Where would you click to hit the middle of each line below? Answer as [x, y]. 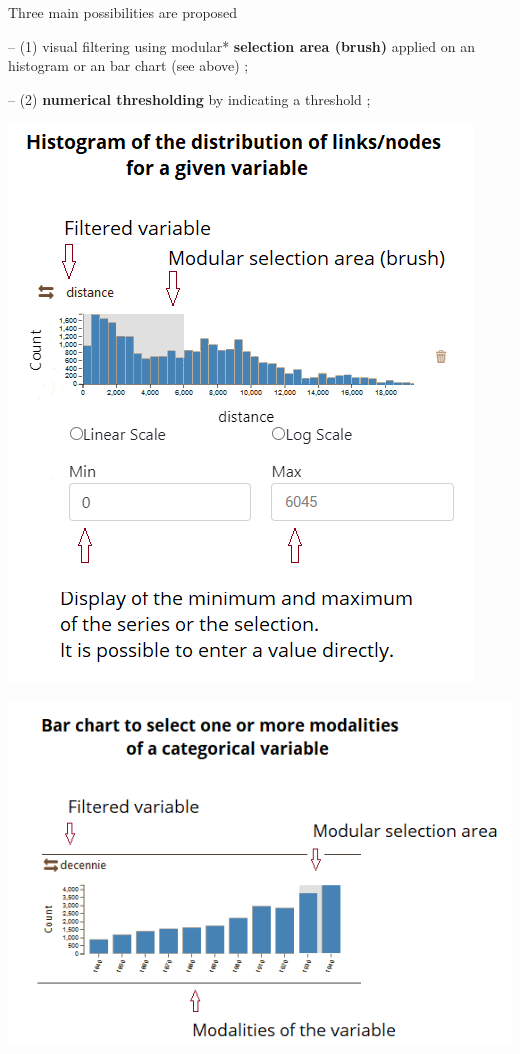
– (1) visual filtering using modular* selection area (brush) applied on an [241, 45]
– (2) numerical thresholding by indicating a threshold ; [189, 98]
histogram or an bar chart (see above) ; [128, 65]
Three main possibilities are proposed [123, 12]
